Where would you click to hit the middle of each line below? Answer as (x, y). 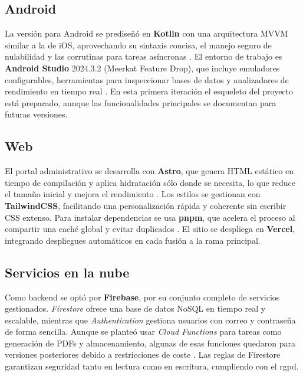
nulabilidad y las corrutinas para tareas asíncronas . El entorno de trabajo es (144, 56)
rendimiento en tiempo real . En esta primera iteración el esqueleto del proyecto (149, 91)
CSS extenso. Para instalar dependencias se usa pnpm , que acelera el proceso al (150, 217)
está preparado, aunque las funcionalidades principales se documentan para (141, 102)
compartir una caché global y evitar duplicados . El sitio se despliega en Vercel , (150, 229)
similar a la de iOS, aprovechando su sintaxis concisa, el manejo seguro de (138, 45)
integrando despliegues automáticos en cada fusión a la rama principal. (133, 240)
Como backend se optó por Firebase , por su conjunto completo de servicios (142, 297)
